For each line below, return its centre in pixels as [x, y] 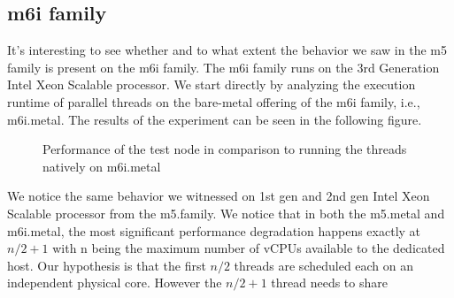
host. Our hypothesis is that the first [107, 265]
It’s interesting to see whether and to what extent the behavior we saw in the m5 [227, 50]
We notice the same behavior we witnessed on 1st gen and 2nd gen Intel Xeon [219, 196]
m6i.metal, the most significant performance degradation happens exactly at [214, 230]
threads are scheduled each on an [324, 265]
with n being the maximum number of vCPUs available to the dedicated [249, 248]
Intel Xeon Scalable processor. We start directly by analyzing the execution [212, 84]
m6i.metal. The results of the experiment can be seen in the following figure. [215, 119]
